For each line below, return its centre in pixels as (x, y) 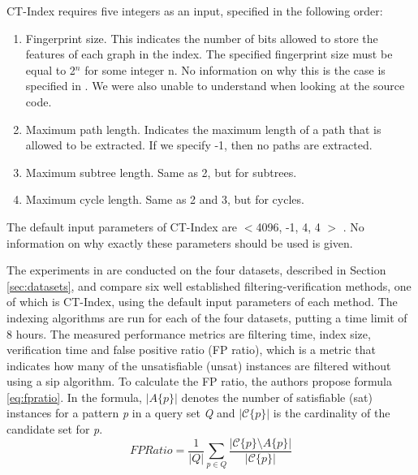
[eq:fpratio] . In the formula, (74, 397)
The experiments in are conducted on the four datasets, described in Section (196, 270)
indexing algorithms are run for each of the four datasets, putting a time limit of (207, 317)
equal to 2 (50, 69)
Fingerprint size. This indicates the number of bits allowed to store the (202, 38)
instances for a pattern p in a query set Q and (121, 413)
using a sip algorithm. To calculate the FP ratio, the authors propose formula (199, 381)
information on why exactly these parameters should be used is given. (180, 242)
